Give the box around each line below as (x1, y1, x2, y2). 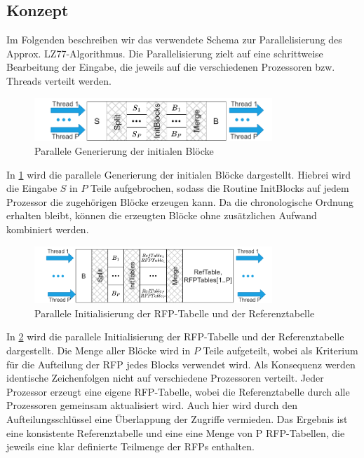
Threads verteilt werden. (6, 73, 112, 88)
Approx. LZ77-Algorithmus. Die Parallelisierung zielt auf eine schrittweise (6, 46, 323, 60)
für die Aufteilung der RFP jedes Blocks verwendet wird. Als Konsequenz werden (6, 356, 356, 371)
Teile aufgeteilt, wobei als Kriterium (203, 342, 358, 357)
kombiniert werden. (6, 221, 89, 236)
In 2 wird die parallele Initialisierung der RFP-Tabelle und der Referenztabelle (6, 329, 344, 344)
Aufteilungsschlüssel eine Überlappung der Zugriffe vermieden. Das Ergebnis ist (6, 411, 348, 426)
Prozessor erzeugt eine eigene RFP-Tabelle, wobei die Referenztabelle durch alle (6, 384, 350, 398)
